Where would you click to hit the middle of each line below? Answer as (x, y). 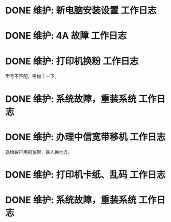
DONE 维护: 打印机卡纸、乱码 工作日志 (86, 175)
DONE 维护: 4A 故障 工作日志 (66, 36)
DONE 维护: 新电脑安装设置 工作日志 (81, 10)
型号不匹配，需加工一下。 (32, 76)
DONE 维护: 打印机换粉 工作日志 (72, 61)
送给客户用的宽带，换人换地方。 (39, 152)
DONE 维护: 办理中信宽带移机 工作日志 (86, 137)
